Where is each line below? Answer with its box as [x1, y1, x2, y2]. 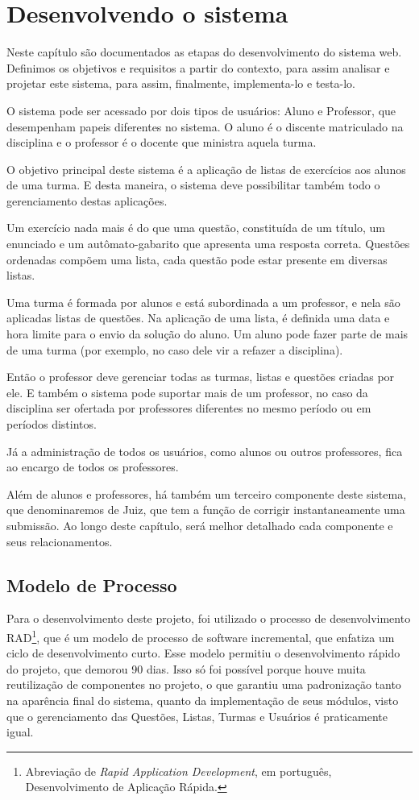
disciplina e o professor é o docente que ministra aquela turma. [6, 134, 317, 151]
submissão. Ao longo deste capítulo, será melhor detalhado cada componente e [6, 516, 393, 533]
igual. [6, 723, 34, 740]
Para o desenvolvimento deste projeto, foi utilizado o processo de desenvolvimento [6, 610, 411, 627]
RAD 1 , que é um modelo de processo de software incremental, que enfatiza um [6, 626, 395, 645]
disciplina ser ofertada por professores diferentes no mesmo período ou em [6, 400, 371, 417]
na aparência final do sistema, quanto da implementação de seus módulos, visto [6, 691, 399, 708]
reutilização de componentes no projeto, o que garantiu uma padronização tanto [6, 676, 401, 693]
